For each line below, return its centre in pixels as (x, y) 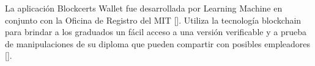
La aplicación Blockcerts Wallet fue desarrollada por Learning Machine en (144, 8)
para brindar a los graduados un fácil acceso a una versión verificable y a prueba (156, 32)
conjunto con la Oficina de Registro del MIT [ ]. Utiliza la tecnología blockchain (153, 20)
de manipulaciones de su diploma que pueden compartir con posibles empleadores (158, 43)
